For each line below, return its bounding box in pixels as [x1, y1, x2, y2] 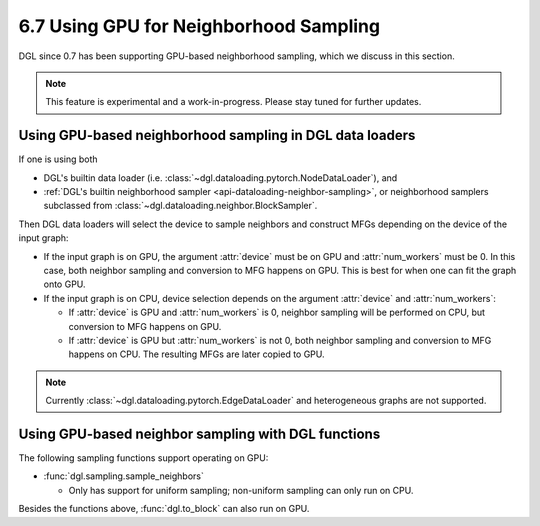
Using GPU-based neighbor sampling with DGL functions [18, 425, 381, 442]
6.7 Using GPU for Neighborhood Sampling [18, 15, 380, 37]
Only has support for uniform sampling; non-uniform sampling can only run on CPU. [68, 484, 414, 496]
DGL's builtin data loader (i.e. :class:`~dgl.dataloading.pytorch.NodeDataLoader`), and [43, 171, 398, 184]
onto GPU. [43, 278, 86, 290]
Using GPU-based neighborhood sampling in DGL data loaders [18, 127, 416, 144]
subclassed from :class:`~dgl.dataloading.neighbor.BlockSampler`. [43, 200, 318, 212]
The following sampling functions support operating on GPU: [18, 452, 269, 464]
